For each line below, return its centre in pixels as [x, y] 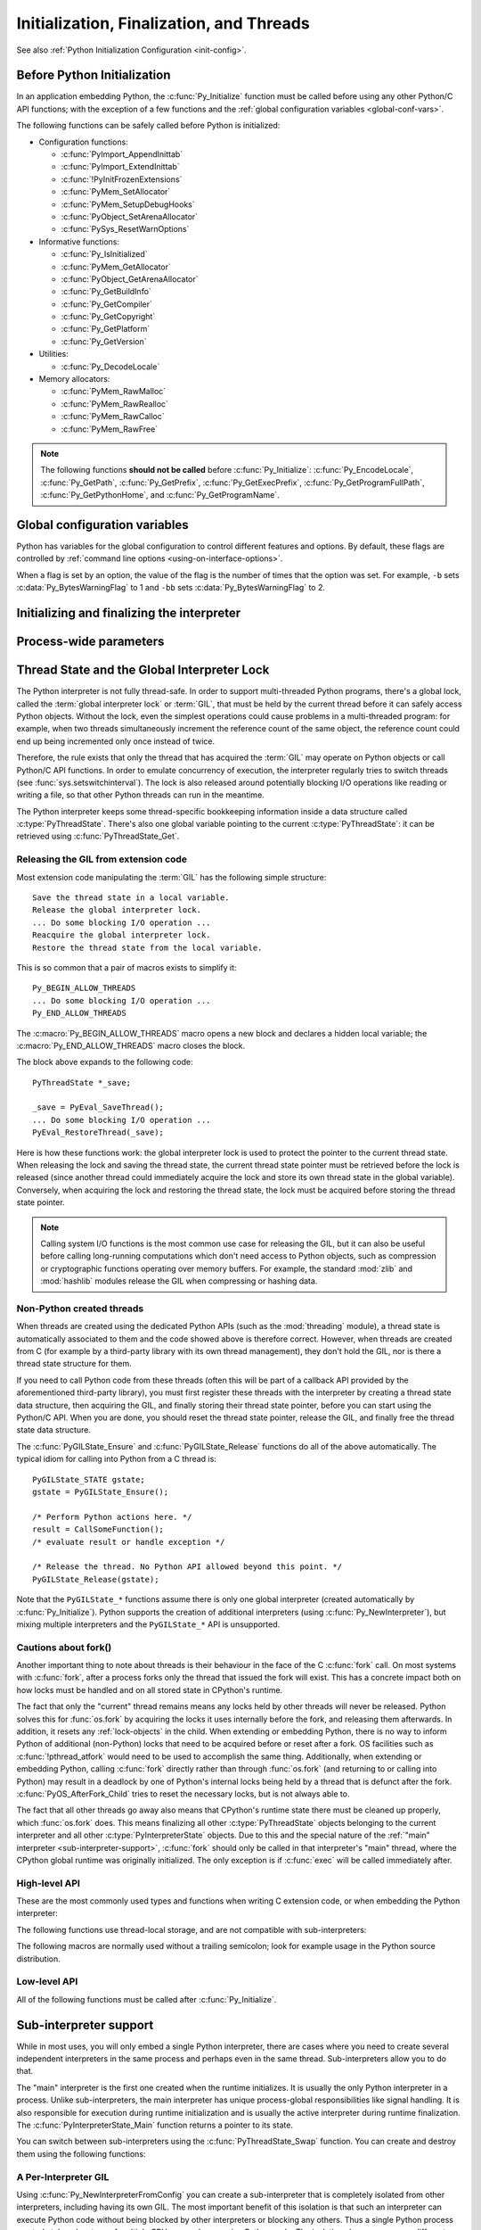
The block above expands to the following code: [105, 1062]
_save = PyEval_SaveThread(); [98, 1107]
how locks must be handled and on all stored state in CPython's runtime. [150, 1689]
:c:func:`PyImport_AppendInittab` [122, 154]
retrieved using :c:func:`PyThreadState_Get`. [98, 836]
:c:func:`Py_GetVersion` [104, 341]
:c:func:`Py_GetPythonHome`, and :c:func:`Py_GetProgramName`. [160, 495]
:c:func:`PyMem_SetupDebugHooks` [128, 204]
